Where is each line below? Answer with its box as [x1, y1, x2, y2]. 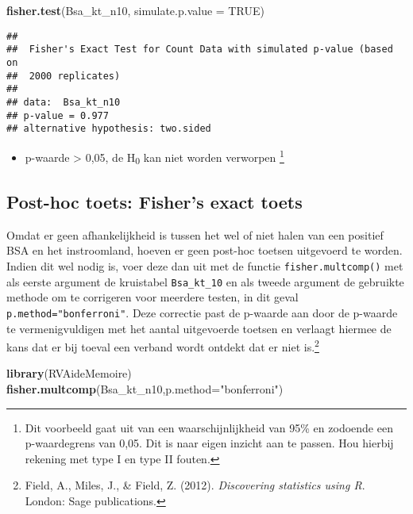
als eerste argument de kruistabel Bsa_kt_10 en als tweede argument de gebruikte [6, 273, 404, 290]
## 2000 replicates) [6, 70, 121, 82]
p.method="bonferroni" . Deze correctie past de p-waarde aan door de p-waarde [6, 304, 398, 320]
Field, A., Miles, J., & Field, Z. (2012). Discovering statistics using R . [25, 477, 365, 493]
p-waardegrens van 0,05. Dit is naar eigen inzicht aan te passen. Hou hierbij [25, 435, 394, 451]
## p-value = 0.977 [6, 109, 109, 121]
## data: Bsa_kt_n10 [6, 96, 121, 108]
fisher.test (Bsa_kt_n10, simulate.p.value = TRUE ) [6, 2, 264, 18]
